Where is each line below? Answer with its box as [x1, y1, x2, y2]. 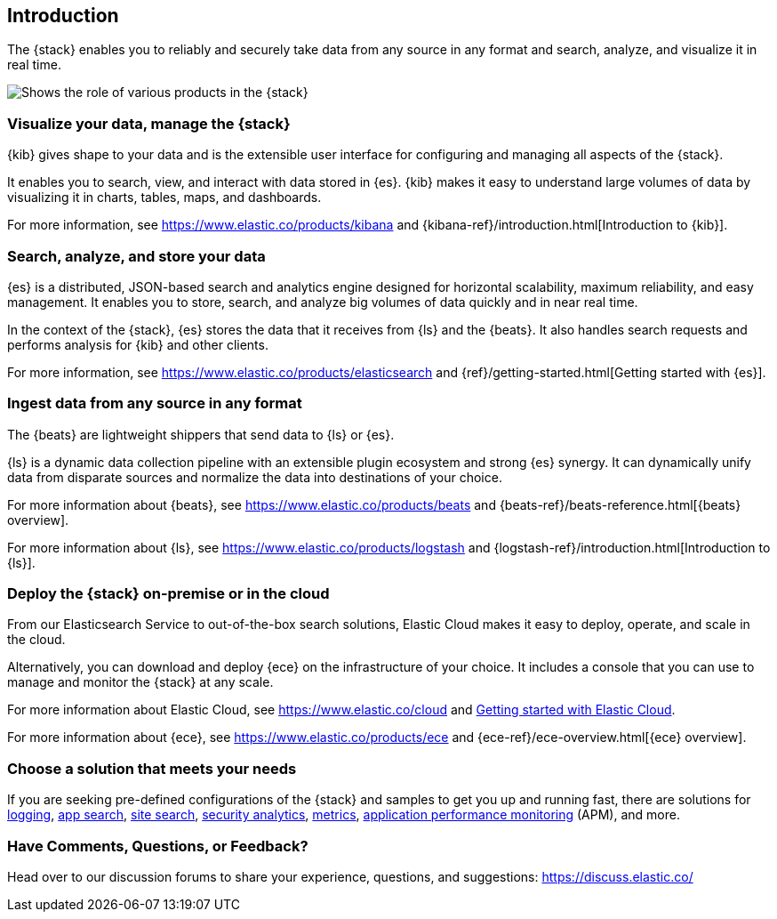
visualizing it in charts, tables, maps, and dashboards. [7, 189, 322, 206]
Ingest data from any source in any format [7, 394, 302, 413]
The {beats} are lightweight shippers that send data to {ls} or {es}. [7, 426, 395, 442]
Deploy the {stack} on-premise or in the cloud [7, 584, 330, 603]
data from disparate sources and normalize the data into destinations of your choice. [7, 469, 502, 485]
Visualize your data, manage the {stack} [7, 114, 291, 133]
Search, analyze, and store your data [7, 246, 266, 265]
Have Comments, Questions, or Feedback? [7, 836, 308, 855]
